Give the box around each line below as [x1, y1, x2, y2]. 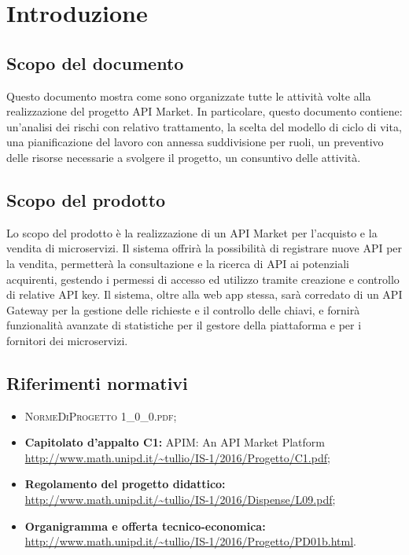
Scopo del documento [6, 50, 184, 75]
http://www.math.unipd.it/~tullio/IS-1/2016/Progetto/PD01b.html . [24, 533, 356, 549]
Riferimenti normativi [6, 370, 188, 395]
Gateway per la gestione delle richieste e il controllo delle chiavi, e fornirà [6, 301, 360, 318]
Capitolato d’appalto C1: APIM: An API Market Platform [24, 434, 325, 450]
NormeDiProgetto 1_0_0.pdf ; [24, 407, 177, 424]
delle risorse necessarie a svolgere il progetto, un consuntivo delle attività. [6, 149, 361, 165]
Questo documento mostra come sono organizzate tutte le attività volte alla [6, 87, 371, 104]
